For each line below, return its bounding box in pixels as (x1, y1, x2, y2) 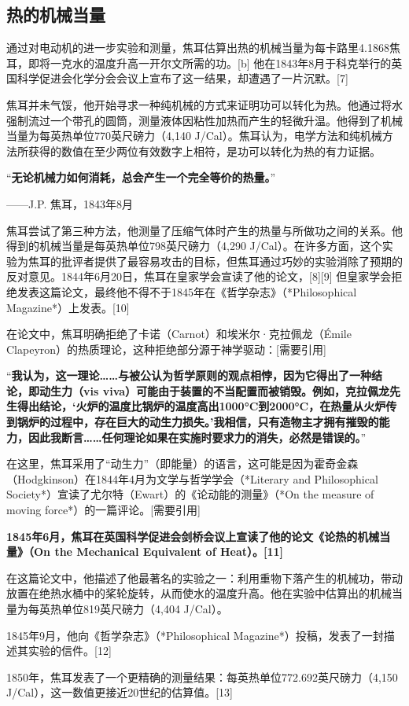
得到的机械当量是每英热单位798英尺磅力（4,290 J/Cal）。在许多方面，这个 (6, 237, 382, 254)
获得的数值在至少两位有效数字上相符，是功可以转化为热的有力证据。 (28, 142, 381, 159)
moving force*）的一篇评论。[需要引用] (6, 502, 201, 518)
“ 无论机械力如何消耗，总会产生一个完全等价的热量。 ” (6, 169, 276, 186)
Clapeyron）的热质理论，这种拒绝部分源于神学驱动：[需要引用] (6, 340, 326, 357)
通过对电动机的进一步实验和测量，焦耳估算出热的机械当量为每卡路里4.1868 (6, 39, 389, 56)
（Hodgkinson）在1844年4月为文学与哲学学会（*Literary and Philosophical (6, 470, 378, 487)
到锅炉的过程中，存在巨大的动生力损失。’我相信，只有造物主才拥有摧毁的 (6, 414, 379, 430)
